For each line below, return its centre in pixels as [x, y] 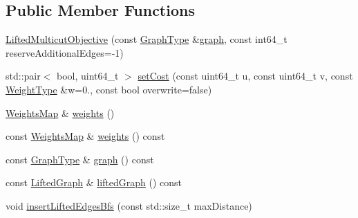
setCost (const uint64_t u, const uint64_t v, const [245, 76]
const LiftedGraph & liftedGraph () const [94, 182]
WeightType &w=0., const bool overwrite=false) [109, 89]
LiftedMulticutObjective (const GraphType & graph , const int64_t [147, 39]
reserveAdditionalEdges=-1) [65, 52]
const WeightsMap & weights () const [85, 136]
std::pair [23, 76]
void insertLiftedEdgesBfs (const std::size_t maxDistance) [129, 205]
